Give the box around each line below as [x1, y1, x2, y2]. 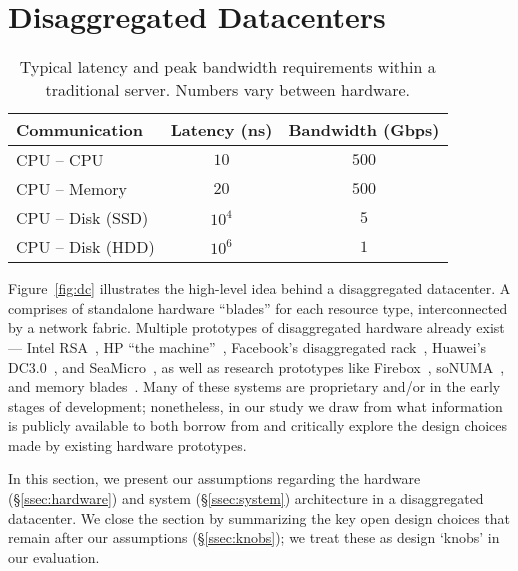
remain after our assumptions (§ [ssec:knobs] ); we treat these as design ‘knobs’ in [8, 527, 500, 548]
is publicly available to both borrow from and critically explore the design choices [8, 415, 507, 436]
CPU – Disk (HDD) [16, 235, 155, 259]
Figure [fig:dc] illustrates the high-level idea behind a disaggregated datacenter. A [8, 278, 511, 299]
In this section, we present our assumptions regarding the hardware [8, 468, 421, 489]
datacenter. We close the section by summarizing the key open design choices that [8, 507, 511, 528]
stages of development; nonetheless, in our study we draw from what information [8, 395, 503, 416]
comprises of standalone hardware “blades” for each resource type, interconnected [8, 297, 508, 318]
